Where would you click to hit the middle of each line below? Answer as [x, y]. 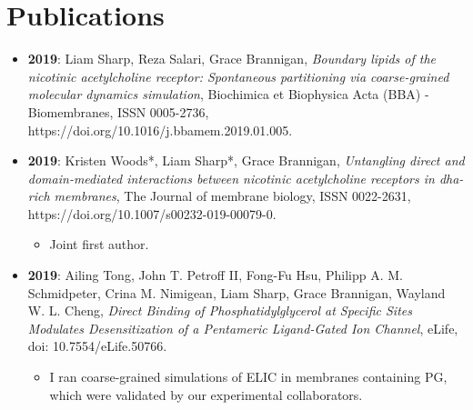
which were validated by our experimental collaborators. [206, 394]
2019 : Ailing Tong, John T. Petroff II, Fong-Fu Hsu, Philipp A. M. [215, 275]
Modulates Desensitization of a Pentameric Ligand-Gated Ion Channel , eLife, [243, 328]
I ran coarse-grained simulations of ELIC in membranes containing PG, [248, 377]
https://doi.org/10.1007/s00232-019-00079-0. [152, 213]
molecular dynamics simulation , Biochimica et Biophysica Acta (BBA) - [228, 94]
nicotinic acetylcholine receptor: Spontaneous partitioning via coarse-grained [238, 76]
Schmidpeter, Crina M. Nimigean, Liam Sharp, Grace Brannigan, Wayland [236, 292]
